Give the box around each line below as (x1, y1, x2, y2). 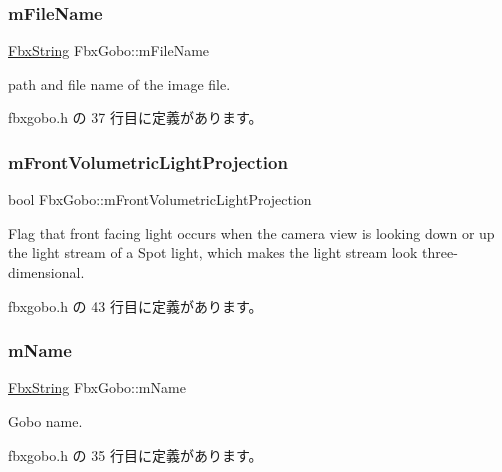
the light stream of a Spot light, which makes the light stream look (8, 242, 418, 263)
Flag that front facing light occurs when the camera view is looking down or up (8, 222, 495, 243)
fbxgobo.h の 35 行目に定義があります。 (8, 444, 263, 465)
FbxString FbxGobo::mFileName (8, 40, 210, 61)
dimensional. (8, 262, 85, 282)
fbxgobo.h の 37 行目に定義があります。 (8, 107, 263, 128)
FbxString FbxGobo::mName (8, 377, 186, 398)
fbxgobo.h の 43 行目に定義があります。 (8, 295, 263, 316)
